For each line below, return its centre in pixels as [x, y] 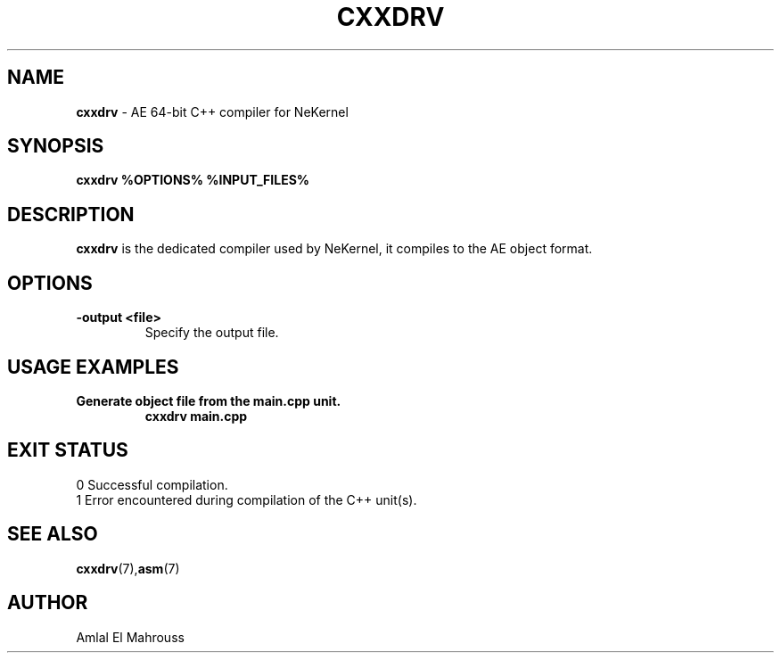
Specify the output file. [212, 333]
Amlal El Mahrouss [130, 637]
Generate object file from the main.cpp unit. [209, 400]
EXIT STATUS [68, 450]
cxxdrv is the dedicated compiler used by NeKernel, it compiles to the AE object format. [334, 249]
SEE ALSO [53, 534]
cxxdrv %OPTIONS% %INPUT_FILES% [193, 180]
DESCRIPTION [71, 214]
